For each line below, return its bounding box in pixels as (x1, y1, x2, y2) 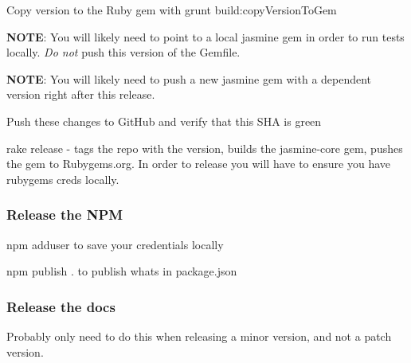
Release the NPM (6, 205, 123, 224)
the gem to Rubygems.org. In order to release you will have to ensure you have (6, 155, 391, 172)
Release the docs (6, 296, 115, 316)
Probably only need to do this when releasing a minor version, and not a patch (6, 327, 392, 344)
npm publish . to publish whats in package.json (6, 263, 237, 279)
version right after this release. (6, 86, 155, 103)
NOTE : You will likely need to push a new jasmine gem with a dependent (6, 70, 372, 87)
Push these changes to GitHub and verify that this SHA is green (6, 112, 322, 129)
